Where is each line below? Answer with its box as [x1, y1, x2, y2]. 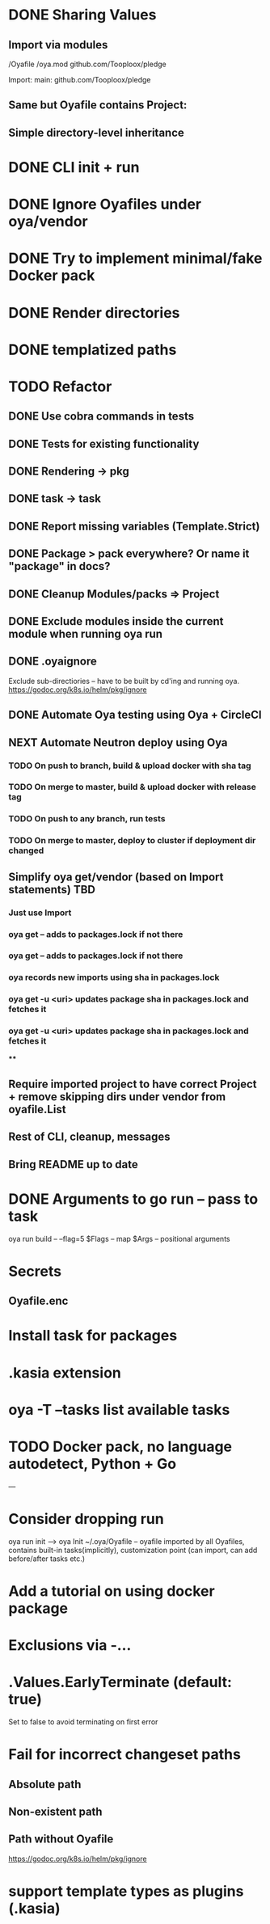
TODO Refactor [8, 378, 112, 395]
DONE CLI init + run [8, 158, 140, 176]
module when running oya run [8, 627, 163, 641]
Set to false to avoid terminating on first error [8, 1717, 158, 1727]
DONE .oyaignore [8, 655, 97, 669]
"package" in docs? [8, 559, 111, 573]
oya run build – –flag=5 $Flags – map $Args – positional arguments [8, 1234, 230, 1243]
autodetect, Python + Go [8, 1455, 176, 1473]
